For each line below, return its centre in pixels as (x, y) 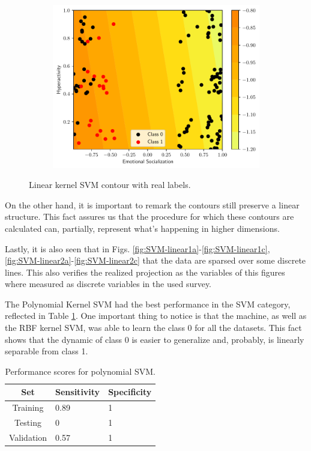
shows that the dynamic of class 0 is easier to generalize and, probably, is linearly (155, 339)
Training (28, 407)
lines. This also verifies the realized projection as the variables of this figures (145, 272)
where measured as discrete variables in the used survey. (108, 284)
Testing (28, 422)
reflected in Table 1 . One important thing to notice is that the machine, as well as (156, 316)
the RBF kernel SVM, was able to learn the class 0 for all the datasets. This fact (153, 328)
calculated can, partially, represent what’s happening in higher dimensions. (142, 228)
